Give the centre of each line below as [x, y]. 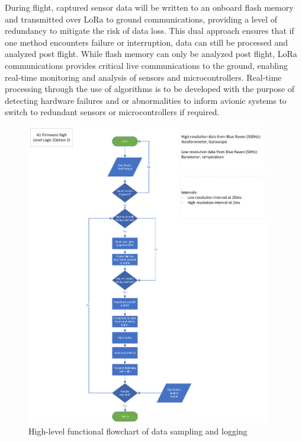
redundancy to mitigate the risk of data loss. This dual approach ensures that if [150, 31]
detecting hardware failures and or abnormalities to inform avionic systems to [146, 100]
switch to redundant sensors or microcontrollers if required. [112, 112]
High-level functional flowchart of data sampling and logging [138, 431]
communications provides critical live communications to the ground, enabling [146, 65]
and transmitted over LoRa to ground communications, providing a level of [141, 19]
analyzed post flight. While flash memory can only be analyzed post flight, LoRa [151, 54]
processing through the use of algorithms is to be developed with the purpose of [150, 89]
